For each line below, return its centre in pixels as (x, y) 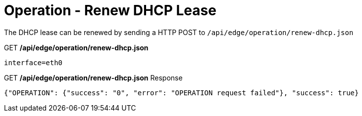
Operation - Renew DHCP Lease (110, 10)
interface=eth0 (33, 62)
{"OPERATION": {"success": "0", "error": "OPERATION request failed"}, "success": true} (181, 93)
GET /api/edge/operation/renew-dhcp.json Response (93, 77)
